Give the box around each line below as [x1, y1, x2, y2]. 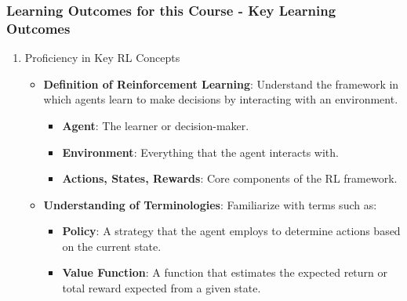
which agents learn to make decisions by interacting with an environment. [43, 91, 398, 107]
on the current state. [62, 238, 162, 254]
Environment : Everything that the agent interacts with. [62, 143, 339, 160]
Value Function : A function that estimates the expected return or [62, 264, 388, 281]
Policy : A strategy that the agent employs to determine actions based [62, 223, 401, 239]
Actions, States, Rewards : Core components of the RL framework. [62, 170, 398, 187]
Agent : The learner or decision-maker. [62, 117, 249, 133]
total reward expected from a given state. [62, 280, 261, 296]
